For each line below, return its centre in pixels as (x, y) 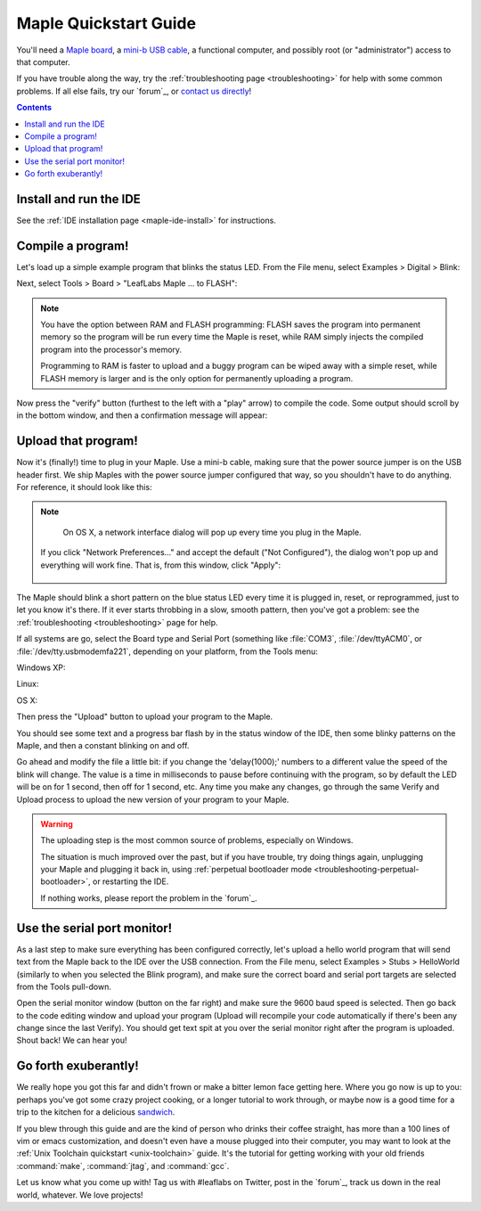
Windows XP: (41, 667)
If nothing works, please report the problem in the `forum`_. (149, 898)
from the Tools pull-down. (64, 986)
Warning (57, 823)
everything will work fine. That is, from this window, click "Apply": (161, 565)
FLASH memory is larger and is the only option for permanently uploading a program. (197, 378)
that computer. (43, 61)
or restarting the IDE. (130, 881)
